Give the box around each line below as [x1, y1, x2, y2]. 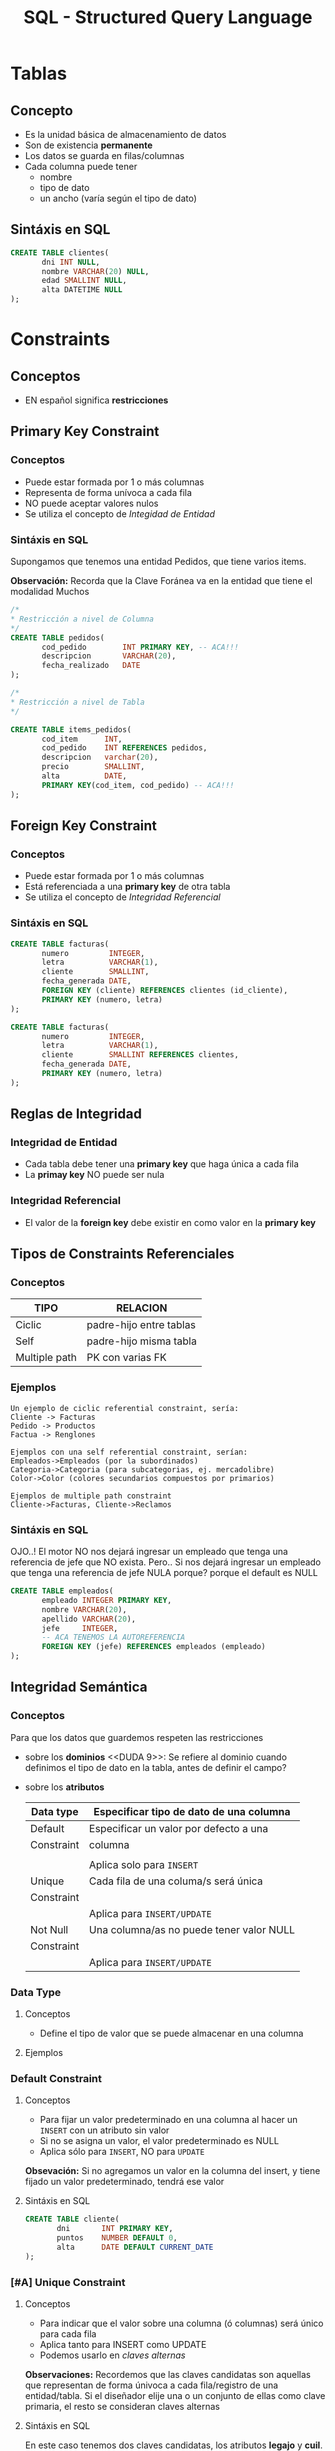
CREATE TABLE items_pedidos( [10, 724, 132, 735]
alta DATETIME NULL [41, 285, 123, 295]
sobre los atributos [24, 1781, 105, 1793]
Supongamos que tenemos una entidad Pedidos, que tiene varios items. [10, 556, 307, 568]
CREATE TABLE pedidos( [10, 632, 105, 643]
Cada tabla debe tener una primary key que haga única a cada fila [24, 1158, 300, 1170]
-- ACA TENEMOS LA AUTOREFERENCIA [41, 1632, 186, 1643]
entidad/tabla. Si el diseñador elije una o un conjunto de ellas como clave [24, 2390, 326, 2401]
